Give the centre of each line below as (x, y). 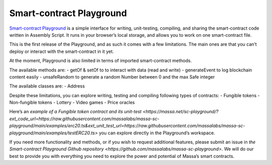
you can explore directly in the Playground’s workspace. (157, 133)
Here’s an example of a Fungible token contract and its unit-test (76, 112)
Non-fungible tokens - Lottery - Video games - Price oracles (72, 103)
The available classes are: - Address (47, 86)
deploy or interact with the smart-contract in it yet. (62, 51)
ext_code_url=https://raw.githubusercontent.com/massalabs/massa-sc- (84, 119)
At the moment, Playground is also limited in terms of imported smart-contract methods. (101, 61)
